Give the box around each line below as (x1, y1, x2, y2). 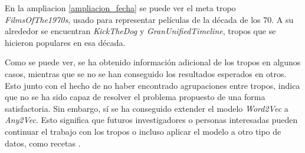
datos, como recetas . (5, 137, 81, 149)
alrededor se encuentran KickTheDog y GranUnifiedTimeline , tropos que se (5, 25, 276, 37)
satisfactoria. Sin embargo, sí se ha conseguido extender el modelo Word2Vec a (5, 102, 288, 114)
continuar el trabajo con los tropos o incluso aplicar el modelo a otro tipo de (5, 125, 281, 137)
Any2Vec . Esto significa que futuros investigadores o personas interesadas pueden (5, 114, 298, 126)
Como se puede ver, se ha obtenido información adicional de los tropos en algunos (5, 56, 301, 68)
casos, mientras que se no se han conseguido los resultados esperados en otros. (5, 67, 287, 79)
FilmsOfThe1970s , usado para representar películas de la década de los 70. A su (5, 13, 294, 25)
